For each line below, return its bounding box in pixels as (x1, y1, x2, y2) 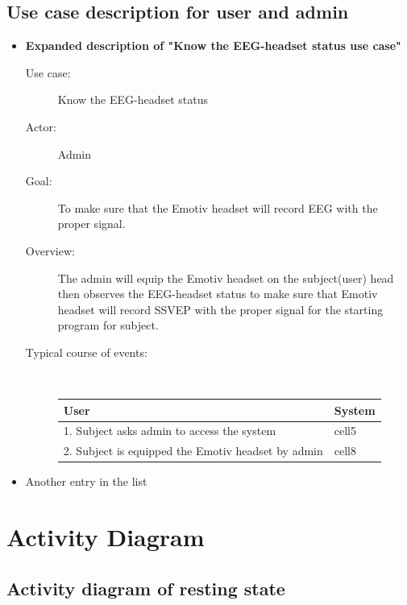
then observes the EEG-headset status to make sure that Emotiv (57, 285, 378, 302)
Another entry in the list (25, 473, 147, 490)
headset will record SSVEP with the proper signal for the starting (57, 300, 384, 317)
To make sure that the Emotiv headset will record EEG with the (57, 199, 378, 216)
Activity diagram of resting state (6, 575, 285, 600)
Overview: (25, 242, 75, 259)
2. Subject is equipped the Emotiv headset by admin (63, 442, 323, 459)
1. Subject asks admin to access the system (63, 422, 276, 439)
